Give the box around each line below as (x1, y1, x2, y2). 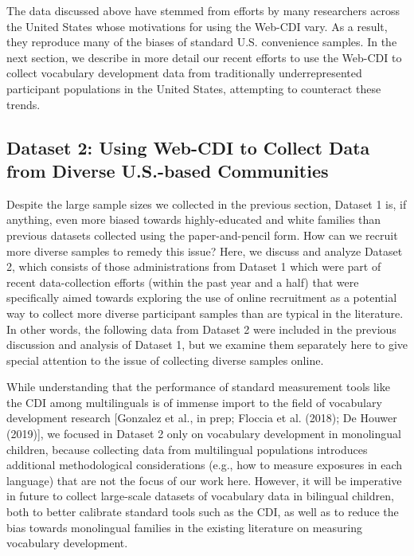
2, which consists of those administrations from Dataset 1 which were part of (6, 258, 381, 275)
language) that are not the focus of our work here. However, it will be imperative (6, 472, 402, 488)
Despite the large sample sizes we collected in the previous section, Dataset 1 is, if (6, 195, 407, 212)
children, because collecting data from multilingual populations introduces (6, 440, 368, 457)
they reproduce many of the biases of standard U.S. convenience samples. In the (6, 33, 397, 50)
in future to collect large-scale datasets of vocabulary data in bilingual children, (6, 487, 394, 504)
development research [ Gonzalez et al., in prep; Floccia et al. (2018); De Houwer (6, 409, 397, 426)
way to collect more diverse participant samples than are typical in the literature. (6, 304, 404, 321)
